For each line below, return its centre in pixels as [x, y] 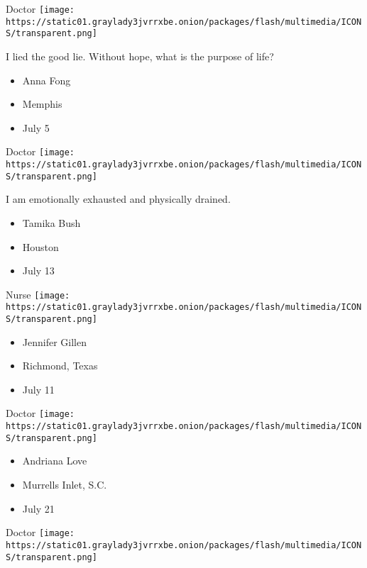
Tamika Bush [51, 222]
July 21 [38, 508]
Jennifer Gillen [54, 341]
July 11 [38, 389]
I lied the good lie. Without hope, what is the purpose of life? [140, 56]
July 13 [38, 271]
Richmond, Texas [60, 366]
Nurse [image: [38, 294]
